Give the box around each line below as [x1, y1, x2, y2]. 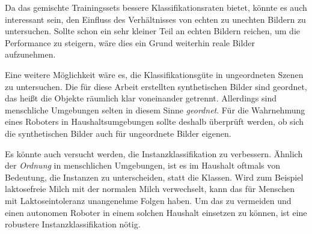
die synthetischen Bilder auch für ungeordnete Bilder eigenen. [5, 127, 231, 139]
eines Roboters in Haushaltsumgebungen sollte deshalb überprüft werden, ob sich [5, 115, 304, 128]
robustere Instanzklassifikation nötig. [5, 218, 141, 230]
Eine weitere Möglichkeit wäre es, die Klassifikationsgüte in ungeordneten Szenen [5, 68, 304, 80]
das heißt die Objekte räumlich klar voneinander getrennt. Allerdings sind [5, 92, 277, 104]
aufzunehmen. [5, 48, 56, 61]
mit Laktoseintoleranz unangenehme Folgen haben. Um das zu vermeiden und [5, 194, 292, 206]
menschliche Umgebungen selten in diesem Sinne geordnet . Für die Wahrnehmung [5, 103, 305, 116]
